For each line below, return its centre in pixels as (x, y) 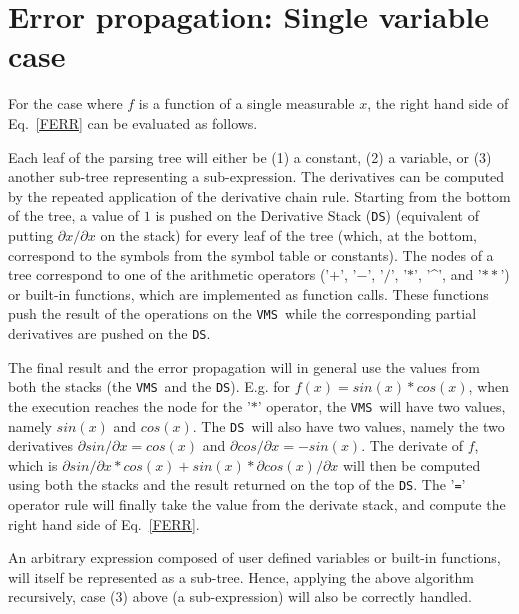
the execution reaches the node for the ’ (129, 405)
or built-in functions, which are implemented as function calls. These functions (248, 293)
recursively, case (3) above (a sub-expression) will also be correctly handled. (240, 596)
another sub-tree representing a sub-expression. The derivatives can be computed (256, 176)
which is (33, 464)
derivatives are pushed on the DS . (109, 332)
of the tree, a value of (74, 215)
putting (31, 234)
